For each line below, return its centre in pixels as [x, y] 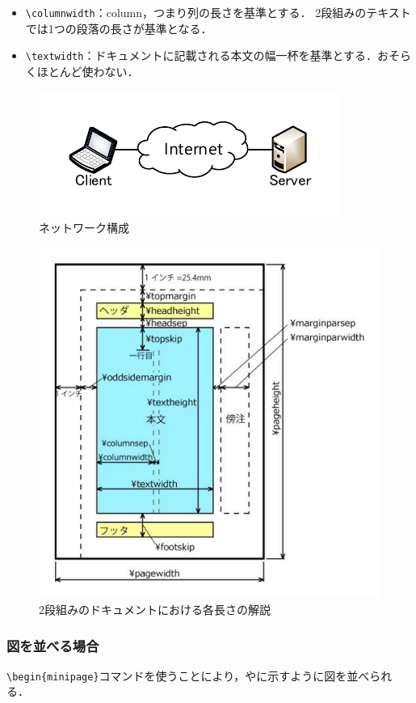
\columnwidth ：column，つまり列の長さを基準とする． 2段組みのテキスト [218, 12]
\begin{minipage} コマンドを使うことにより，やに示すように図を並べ [188, 675]
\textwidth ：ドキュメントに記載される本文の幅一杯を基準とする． [201, 55]
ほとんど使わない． [88, 71]
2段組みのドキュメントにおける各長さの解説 [155, 610]
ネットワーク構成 [84, 228]
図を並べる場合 [53, 645]
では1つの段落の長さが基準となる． [119, 28]
